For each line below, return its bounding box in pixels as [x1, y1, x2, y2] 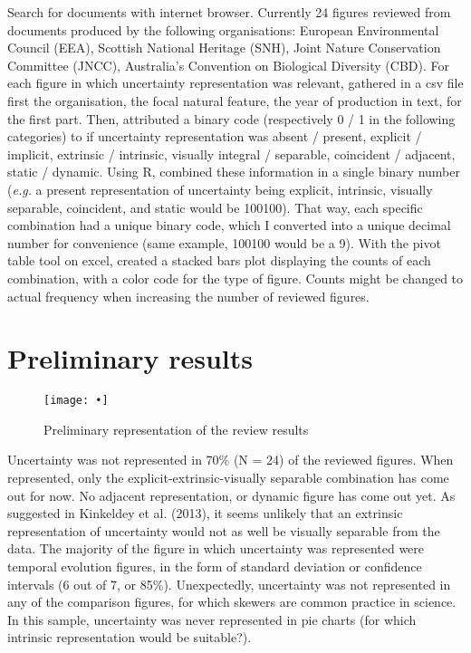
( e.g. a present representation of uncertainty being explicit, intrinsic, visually [7, 179, 433, 198]
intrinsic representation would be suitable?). [7, 628, 252, 647]
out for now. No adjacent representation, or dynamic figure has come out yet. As [7, 485, 456, 504]
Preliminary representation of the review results [43, 419, 309, 438]
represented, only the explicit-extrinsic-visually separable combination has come [7, 468, 449, 487]
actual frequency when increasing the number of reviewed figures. [7, 286, 370, 305]
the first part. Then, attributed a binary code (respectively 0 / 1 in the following [7, 109, 456, 128]
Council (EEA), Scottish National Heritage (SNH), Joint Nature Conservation [7, 38, 441, 57]
